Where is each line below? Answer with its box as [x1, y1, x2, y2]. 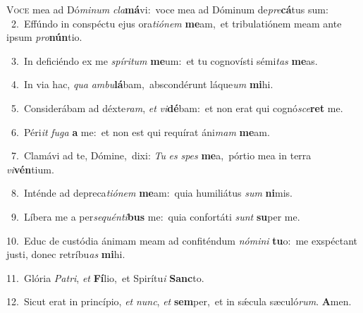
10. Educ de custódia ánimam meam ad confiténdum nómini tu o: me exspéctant [6, 233, 357, 247]
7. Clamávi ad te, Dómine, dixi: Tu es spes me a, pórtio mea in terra [11, 148, 312, 163]
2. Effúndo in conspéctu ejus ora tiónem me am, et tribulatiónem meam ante [11, 16, 342, 30]
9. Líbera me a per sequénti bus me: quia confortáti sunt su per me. [11, 209, 300, 223]
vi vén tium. [6, 161, 54, 176]
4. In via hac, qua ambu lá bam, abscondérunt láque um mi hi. [11, 77, 273, 92]
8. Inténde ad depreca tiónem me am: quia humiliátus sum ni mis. [11, 185, 293, 200]
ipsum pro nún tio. [6, 30, 82, 44]
